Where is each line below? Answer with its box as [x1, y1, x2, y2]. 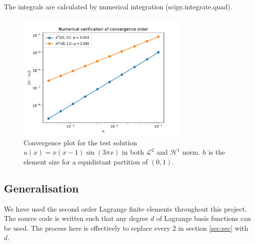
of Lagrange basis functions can [156, 213, 251, 223]
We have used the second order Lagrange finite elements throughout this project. [4, 203, 247, 214]
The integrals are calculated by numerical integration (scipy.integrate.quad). [4, 1, 232, 11]
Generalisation [4, 180, 79, 195]
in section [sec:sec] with [178, 222, 248, 233]
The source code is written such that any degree [4, 213, 149, 223]
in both [122, 147, 144, 157]
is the [208, 147, 225, 157]
